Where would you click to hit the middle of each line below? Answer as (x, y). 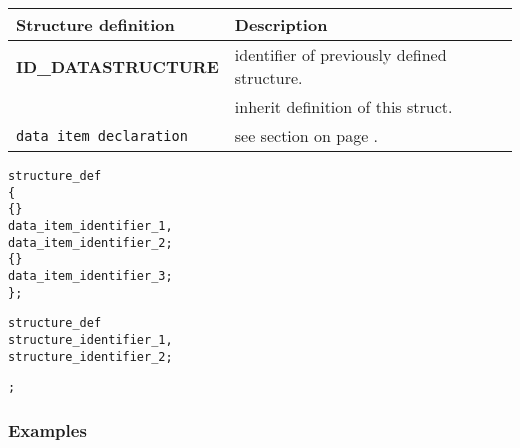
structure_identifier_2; (90, 356)
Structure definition (95, 24)
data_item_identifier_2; (90, 242)
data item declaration (102, 135)
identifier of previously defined (340, 54)
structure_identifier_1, (90, 339)
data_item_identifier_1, (90, 225)
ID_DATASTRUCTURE (117, 66)
